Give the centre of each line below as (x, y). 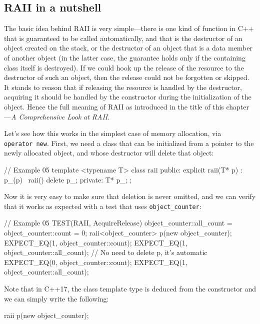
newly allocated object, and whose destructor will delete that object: (109, 153)
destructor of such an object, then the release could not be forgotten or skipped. (127, 77)
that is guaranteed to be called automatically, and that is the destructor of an (123, 38)
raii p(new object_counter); (46, 315)
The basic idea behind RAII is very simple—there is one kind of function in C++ (129, 28)
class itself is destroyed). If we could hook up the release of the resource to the (124, 67)
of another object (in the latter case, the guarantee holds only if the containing (125, 57)
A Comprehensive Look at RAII (59, 116)
